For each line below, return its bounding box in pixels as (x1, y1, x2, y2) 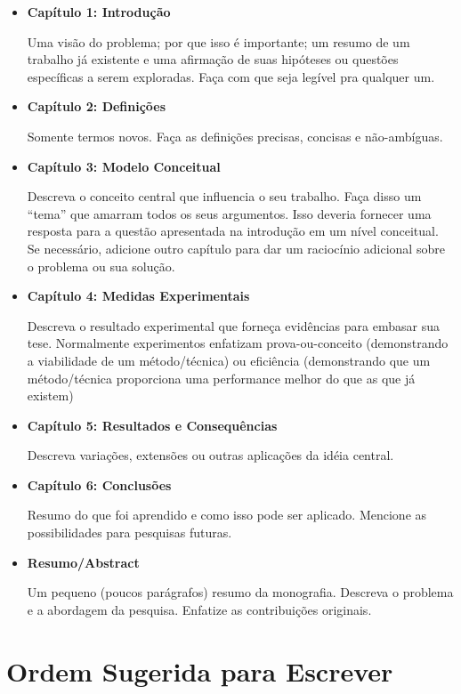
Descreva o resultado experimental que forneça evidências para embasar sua (27, 316, 440, 335)
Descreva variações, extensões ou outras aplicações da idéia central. (27, 446, 394, 464)
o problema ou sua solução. (27, 256, 175, 275)
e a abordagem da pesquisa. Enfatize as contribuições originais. (27, 600, 372, 618)
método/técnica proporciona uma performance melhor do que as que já (27, 368, 416, 387)
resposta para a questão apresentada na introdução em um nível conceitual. (27, 222, 439, 240)
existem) (27, 386, 74, 405)
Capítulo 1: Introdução (27, 3, 171, 20)
